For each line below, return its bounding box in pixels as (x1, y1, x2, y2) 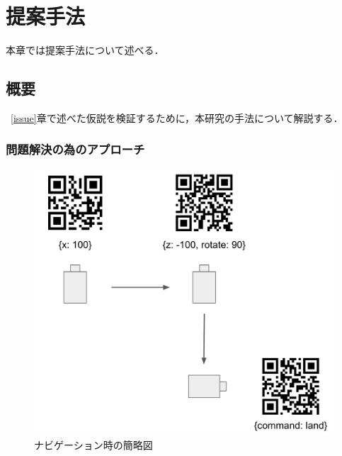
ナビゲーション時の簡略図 (34, 438, 153, 452)
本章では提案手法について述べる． (6, 43, 164, 57)
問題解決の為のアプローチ (6, 140, 145, 158)
